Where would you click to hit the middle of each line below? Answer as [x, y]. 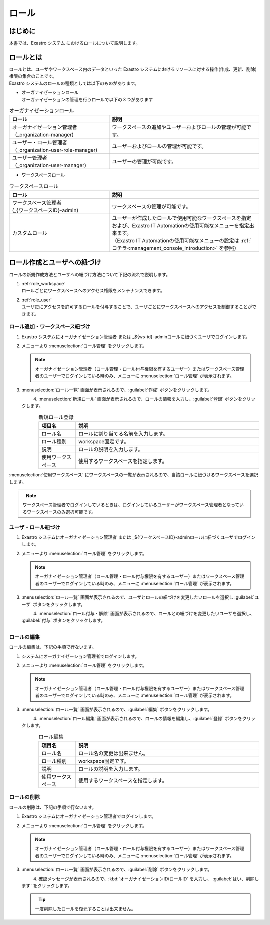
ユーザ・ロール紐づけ [35, 527]
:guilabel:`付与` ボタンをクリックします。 [64, 620]
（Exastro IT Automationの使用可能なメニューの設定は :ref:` [182, 241]
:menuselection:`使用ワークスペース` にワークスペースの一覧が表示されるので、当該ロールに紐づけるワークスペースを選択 [134, 475]
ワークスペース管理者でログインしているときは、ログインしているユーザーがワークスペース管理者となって [131, 505]
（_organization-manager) [43, 135]
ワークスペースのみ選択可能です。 [61, 512]
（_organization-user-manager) [49, 165]
